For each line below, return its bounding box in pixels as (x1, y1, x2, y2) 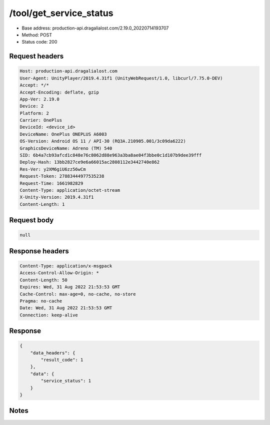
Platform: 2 (19, 110, 49, 116)
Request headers (9, 52, 64, 61)
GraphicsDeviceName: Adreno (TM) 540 (19, 145, 112, 151)
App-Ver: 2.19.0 (19, 96, 60, 102)
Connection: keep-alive (19, 312, 78, 318)
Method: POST (21, 32, 52, 38)
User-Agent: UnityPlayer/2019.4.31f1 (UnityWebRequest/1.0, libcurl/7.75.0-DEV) (19, 75, 223, 81)
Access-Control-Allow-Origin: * (19, 270, 99, 276)
